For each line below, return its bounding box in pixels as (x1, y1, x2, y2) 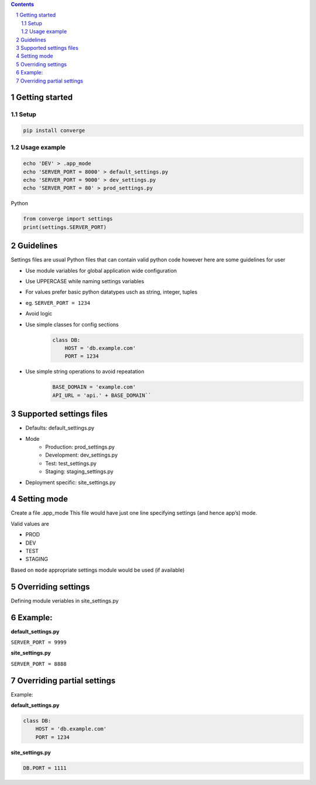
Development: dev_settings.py (45, 451, 118, 458)
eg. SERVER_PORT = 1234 (25, 299, 91, 306)
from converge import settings (23, 216, 114, 222)
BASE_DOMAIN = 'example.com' (52, 384, 136, 390)
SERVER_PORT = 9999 (11, 639, 67, 646)
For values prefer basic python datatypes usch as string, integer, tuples (25, 288, 198, 295)
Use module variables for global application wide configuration (25, 267, 177, 274)
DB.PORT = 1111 (23, 764, 67, 771)
